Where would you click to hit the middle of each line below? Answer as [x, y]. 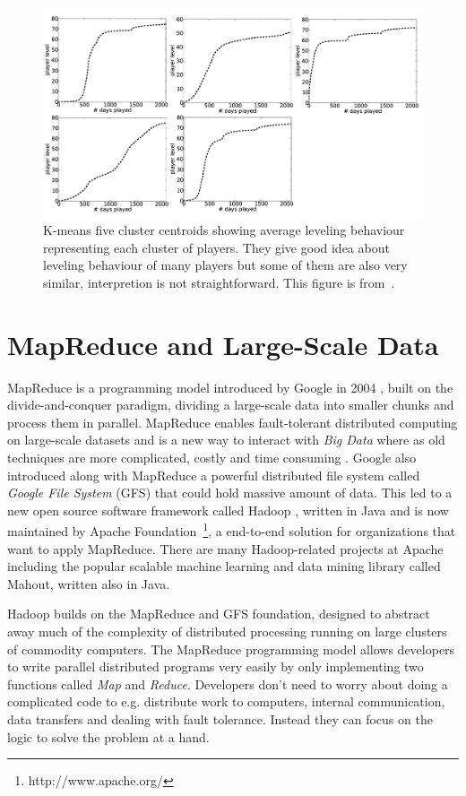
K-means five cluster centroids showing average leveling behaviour [224, 230]
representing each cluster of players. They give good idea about [216, 247]
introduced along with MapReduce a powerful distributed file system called [214, 475]
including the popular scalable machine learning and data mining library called [224, 566]
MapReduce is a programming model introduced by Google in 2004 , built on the [230, 387]
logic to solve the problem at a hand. [108, 736]
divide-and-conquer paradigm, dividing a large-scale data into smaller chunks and [231, 405]
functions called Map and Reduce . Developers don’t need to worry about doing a [228, 684]
